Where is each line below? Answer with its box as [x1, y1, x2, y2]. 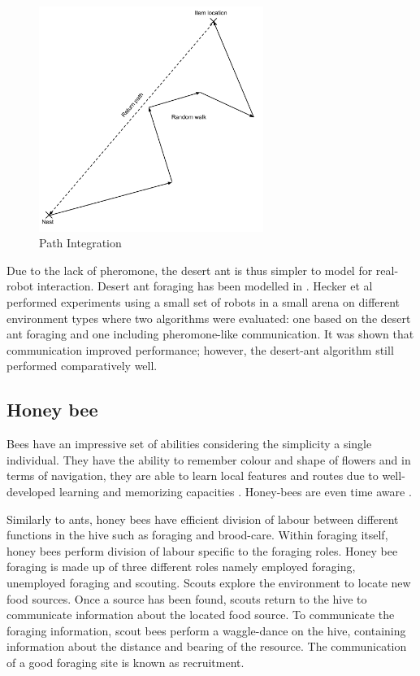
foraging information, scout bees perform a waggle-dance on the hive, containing [6, 621, 406, 639]
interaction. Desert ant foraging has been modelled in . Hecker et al [37, 277, 373, 294]
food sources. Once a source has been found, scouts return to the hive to [6, 590, 367, 607]
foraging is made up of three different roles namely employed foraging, [6, 558, 356, 575]
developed [6, 483, 56, 499]
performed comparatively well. [6, 357, 158, 374]
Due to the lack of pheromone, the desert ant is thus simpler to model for [6, 261, 373, 278]
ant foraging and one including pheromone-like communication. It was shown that [6, 325, 414, 342]
